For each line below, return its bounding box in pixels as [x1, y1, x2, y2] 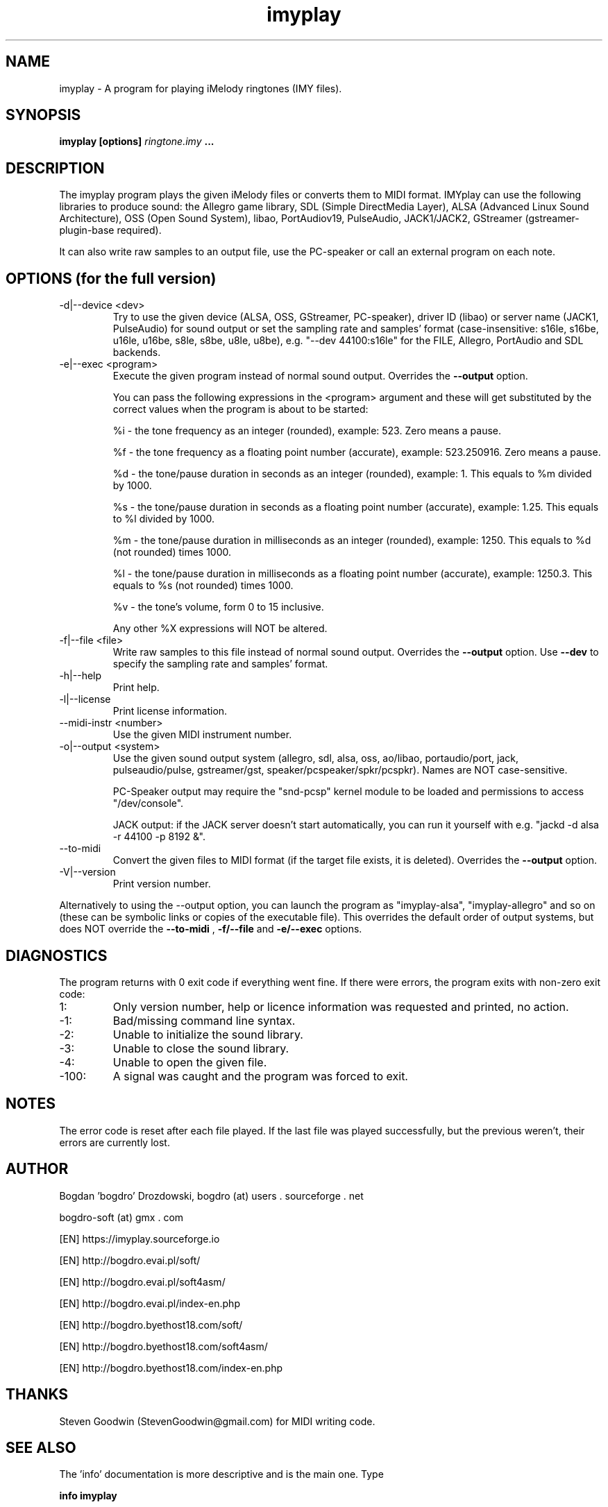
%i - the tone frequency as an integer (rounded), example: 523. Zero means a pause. [112, 425, 502, 437]
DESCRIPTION [6, 159, 105, 177]
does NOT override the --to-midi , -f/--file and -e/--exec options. [59, 923, 362, 935]
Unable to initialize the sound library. [112, 1027, 303, 1041]
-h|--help [59, 670, 102, 682]
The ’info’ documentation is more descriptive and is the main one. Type [59, 1468, 384, 1481]
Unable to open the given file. [112, 1055, 267, 1069]
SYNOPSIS [6, 106, 81, 124]
